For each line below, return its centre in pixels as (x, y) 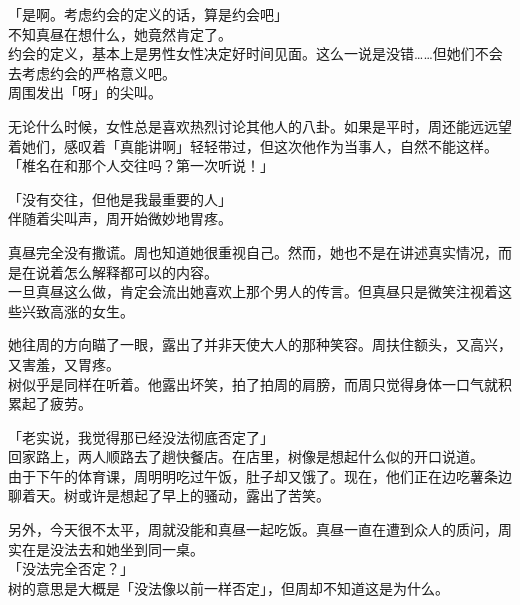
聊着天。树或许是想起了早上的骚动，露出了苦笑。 (169, 495)
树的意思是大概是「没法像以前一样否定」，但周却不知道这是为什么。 (228, 587)
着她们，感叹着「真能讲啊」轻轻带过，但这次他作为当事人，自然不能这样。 (253, 145)
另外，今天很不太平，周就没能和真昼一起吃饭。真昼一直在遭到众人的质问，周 (260, 529)
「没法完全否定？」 (71, 568)
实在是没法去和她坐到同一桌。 (106, 548)
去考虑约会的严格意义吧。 (92, 72)
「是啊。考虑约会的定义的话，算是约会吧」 (148, 14)
